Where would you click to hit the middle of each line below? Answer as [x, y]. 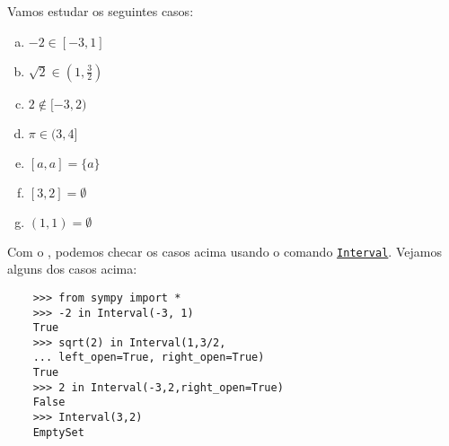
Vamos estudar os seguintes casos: [101, 11]
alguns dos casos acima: [72, 269]
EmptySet [58, 432]
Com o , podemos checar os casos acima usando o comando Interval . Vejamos [224, 251]
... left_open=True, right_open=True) [149, 358]
